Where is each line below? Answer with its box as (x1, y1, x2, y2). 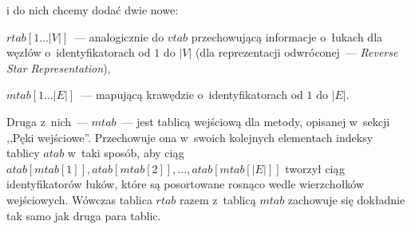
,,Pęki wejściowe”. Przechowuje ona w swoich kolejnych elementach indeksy (6, 128, 373, 145)
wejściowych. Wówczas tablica (6, 191, 152, 207)
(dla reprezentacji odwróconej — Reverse (195, 44, 398, 61)
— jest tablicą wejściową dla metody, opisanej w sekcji (121, 113, 390, 129)
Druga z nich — (6, 113, 89, 129)
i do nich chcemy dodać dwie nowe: (6, 2, 179, 18)
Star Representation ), (6, 59, 111, 76)
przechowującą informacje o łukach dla (191, 28, 383, 45)
